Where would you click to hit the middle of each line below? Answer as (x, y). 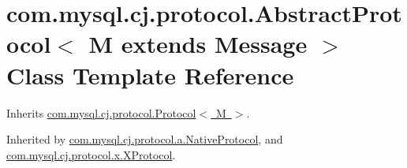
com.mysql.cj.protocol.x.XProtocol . (91, 154)
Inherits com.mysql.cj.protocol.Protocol (101, 112)
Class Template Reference (150, 75)
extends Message (214, 44)
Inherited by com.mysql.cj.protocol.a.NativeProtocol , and (145, 139)
